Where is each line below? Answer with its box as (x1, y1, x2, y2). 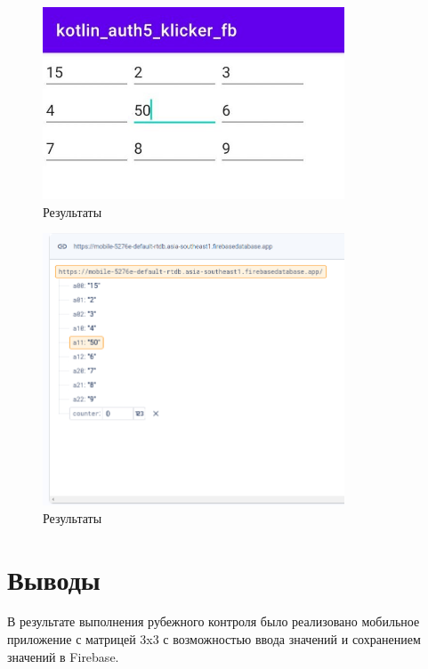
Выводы (7, 560, 101, 597)
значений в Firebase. (7, 647, 119, 665)
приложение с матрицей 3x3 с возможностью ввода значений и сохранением (7, 630, 421, 649)
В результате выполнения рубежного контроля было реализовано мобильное (7, 612, 420, 631)
